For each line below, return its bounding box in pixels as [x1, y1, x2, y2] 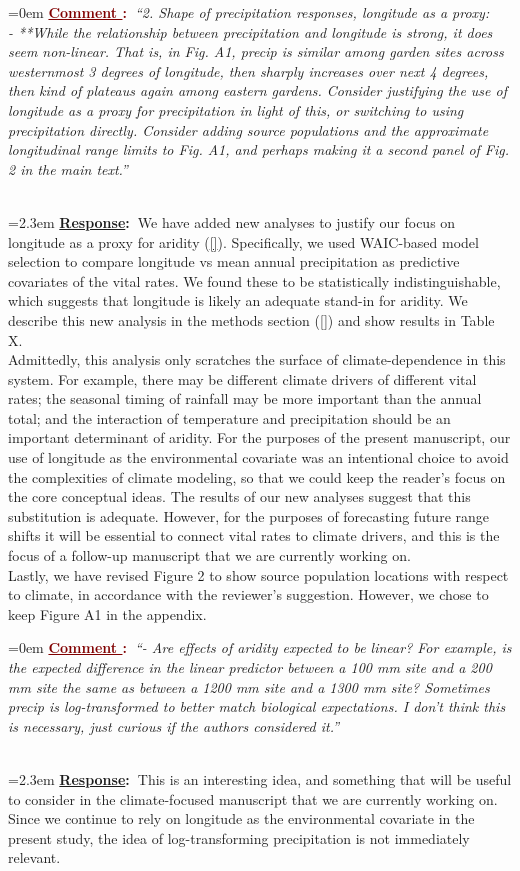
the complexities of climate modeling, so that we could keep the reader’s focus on [8, 466, 506, 487]
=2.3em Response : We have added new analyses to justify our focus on [8, 211, 456, 232]
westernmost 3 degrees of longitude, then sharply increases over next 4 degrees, [8, 60, 489, 81]
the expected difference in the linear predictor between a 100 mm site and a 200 [8, 657, 492, 677]
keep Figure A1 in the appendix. [8, 603, 207, 624]
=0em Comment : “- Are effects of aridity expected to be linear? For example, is [8, 637, 512, 658]
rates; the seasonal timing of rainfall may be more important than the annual [8, 388, 482, 409]
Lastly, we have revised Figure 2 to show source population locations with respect [8, 564, 509, 585]
